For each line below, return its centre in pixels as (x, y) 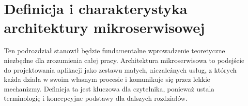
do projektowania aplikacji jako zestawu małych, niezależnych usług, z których (120, 69)
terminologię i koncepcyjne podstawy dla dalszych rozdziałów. (96, 98)
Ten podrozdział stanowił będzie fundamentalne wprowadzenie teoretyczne (115, 51)
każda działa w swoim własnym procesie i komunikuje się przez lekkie (107, 79)
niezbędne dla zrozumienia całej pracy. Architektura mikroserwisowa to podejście (124, 60)
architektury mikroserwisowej (104, 27)
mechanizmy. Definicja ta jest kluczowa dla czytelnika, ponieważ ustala (109, 88)
